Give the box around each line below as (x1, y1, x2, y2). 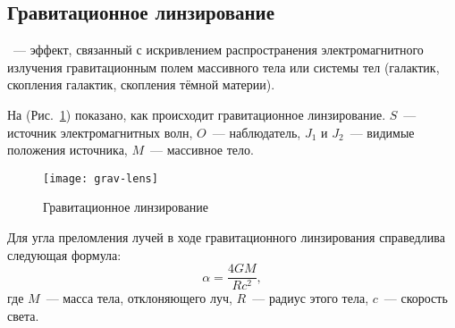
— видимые (350, 122, 415, 141)
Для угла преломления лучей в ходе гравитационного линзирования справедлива (7, 228, 445, 247)
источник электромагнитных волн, (7, 122, 193, 141)
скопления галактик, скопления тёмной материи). (7, 75, 275, 94)
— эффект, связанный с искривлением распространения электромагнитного (13, 40, 424, 59)
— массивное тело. (149, 140, 254, 159)
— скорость (383, 289, 448, 307)
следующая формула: (7, 245, 122, 264)
